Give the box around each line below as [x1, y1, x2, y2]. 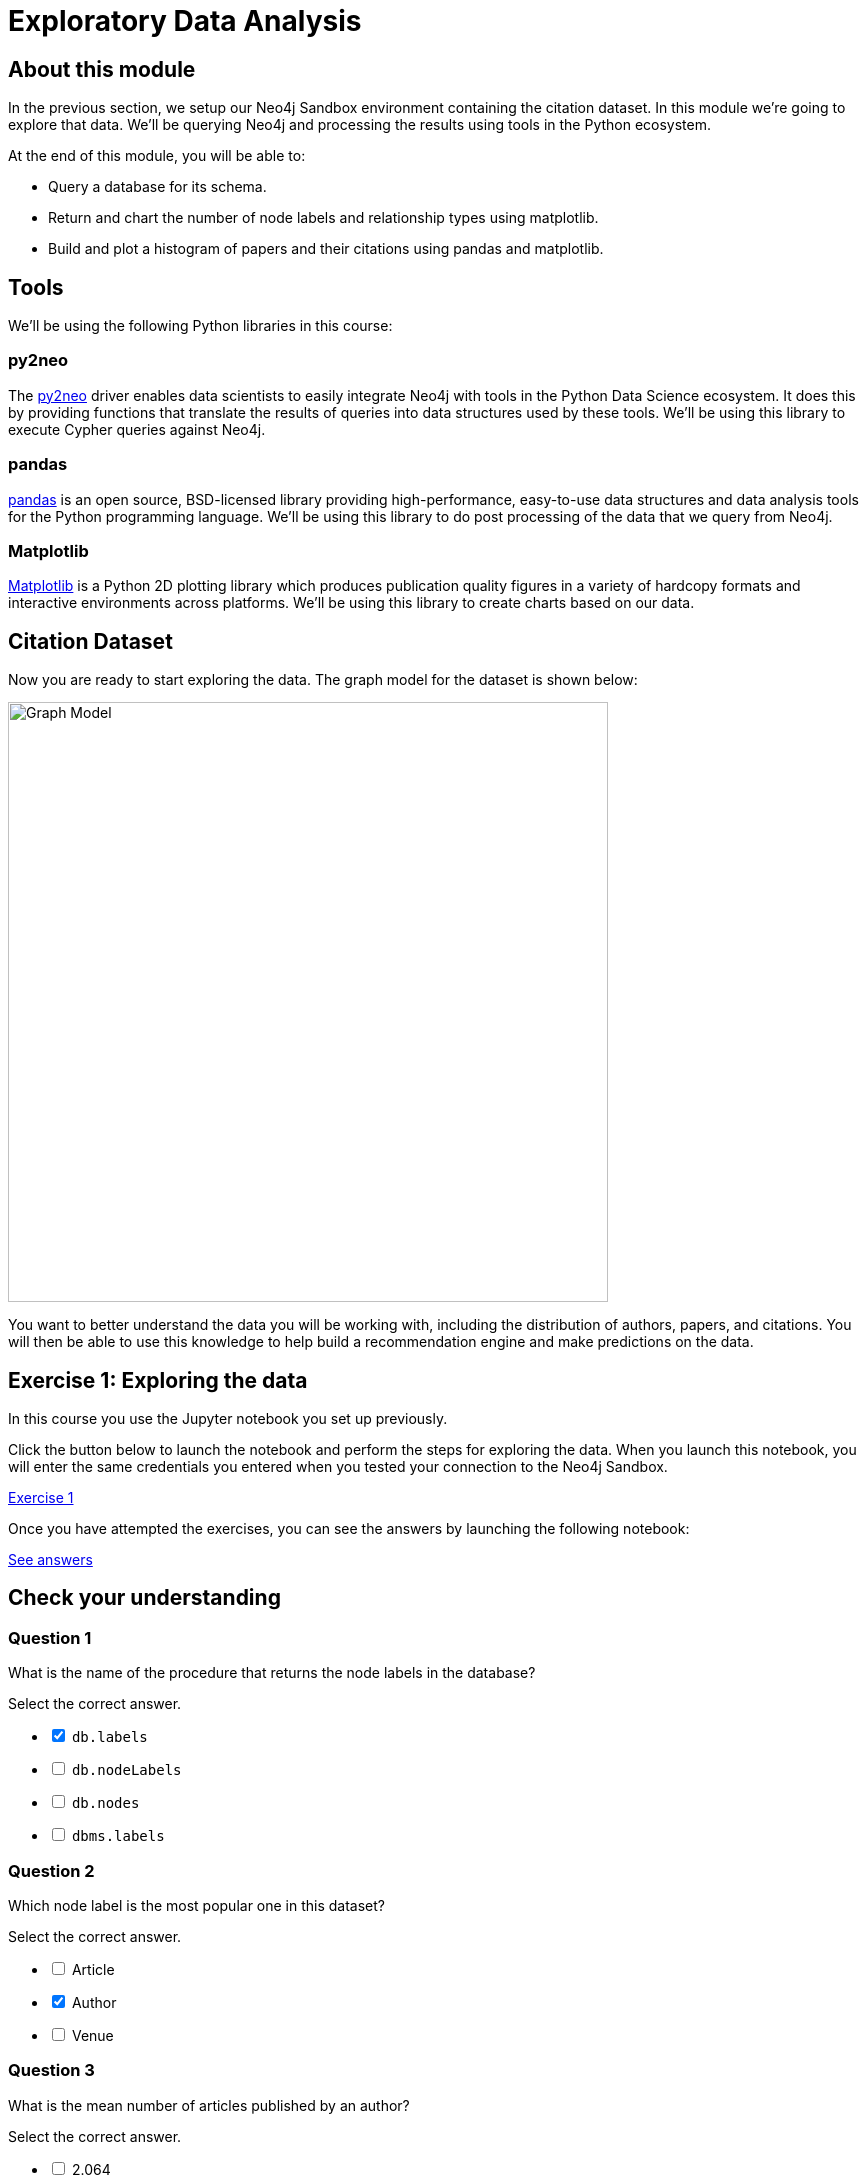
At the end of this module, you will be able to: [8, 147, 306, 165]
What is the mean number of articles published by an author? [8, 2096, 410, 2114]
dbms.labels [71, 1828, 165, 1845]
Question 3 [8, 2060, 95, 2081]
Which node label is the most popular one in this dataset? [8, 1896, 386, 1914]
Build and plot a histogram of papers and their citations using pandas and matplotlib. [48, 240, 604, 258]
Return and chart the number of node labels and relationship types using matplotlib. [48, 209, 599, 227]
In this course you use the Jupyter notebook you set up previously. [8, 1409, 448, 1427]
